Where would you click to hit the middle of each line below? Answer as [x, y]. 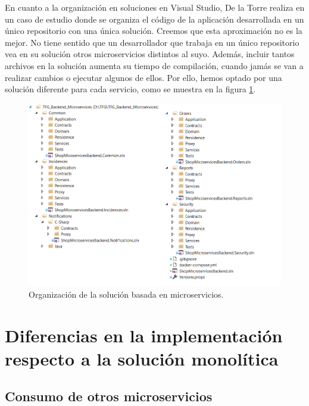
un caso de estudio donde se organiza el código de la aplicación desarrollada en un [154, 19]
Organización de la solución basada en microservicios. [126, 294]
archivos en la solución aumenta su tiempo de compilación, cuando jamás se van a [154, 65]
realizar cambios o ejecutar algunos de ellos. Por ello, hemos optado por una [143, 77]
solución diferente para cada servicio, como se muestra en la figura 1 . [130, 89]
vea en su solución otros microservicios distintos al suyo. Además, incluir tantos [150, 54]
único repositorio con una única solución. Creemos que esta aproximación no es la [154, 31]
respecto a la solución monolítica [142, 358]
